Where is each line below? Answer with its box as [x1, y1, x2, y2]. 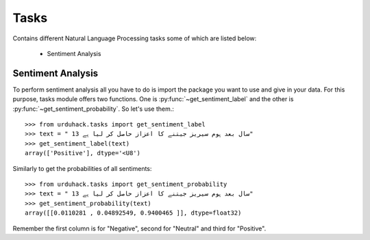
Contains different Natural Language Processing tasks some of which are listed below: [12, 34, 257, 42]
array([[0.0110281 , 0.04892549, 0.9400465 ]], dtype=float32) [25, 209, 242, 217]
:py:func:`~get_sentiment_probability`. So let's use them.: [12, 105, 175, 113]
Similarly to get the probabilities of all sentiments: [12, 164, 152, 172]
